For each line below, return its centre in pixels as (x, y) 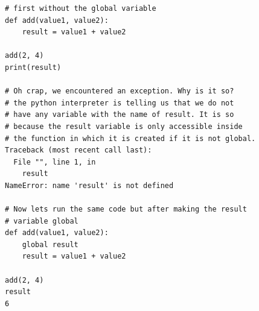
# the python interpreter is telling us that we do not (120, 103)
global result (50, 244)
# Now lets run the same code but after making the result (126, 209)
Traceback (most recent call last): (78, 150)
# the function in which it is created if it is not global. (130, 138)
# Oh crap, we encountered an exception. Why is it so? (120, 91)
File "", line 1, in (55, 162)
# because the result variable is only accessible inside (124, 126)
